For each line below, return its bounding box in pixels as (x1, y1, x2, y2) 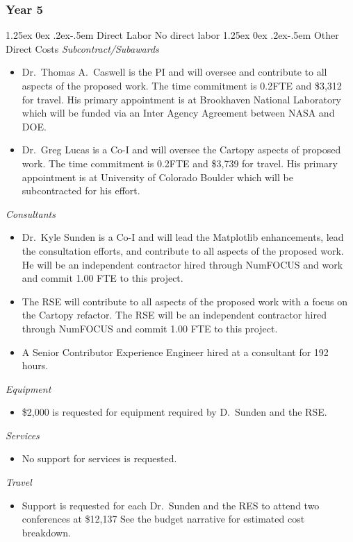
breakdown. (22, 525, 71, 539)
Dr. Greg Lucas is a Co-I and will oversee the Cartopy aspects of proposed (22, 142, 341, 157)
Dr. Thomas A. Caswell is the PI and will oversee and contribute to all (22, 65, 327, 79)
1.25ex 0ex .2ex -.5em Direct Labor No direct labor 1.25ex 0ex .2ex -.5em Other (6, 28, 339, 42)
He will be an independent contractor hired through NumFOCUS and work (22, 257, 343, 271)
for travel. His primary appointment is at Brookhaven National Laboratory (22, 92, 341, 106)
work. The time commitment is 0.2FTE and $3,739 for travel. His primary (22, 155, 338, 170)
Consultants (6, 206, 56, 221)
